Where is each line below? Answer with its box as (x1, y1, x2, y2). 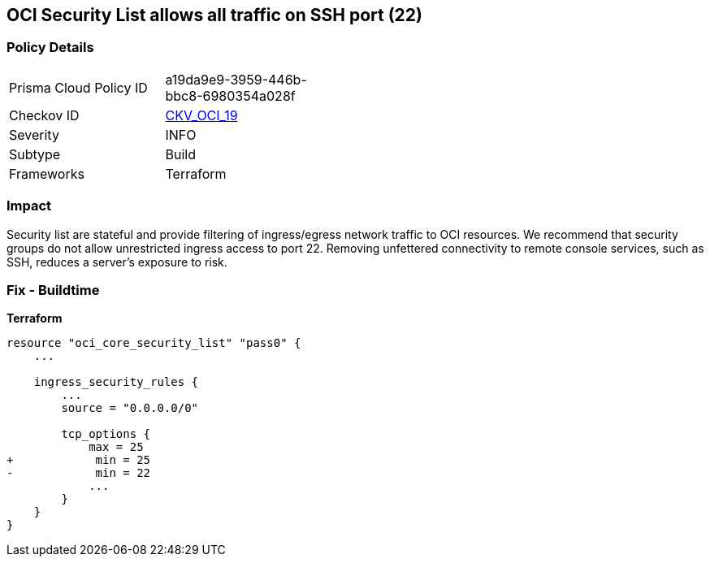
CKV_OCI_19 (165, 106, 238, 123)
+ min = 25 (6, 453, 151, 467)
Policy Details (6, 39, 94, 56)
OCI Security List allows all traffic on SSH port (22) (6, 5, 422, 25)
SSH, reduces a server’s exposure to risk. (6, 254, 227, 269)
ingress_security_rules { (33, 375, 199, 389)
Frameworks (9, 165, 84, 182)
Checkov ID (9, 106, 80, 123)
